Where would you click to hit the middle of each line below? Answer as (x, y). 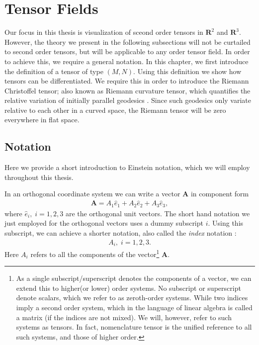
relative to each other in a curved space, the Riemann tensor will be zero (115, 110)
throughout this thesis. (39, 177)
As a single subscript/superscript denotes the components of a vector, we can (134, 278)
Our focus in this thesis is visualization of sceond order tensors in (104, 32)
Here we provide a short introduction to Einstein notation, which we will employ (127, 167)
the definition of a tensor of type (54, 71)
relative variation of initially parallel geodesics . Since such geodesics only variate (128, 100)
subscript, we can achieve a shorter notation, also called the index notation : (121, 232)
